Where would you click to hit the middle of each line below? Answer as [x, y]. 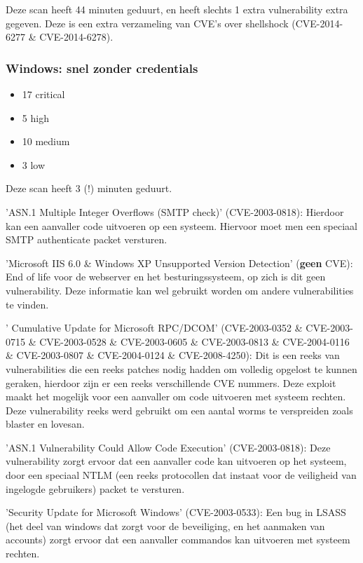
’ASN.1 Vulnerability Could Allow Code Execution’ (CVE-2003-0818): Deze [168, 447]
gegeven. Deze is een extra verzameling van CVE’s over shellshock [147, 23]
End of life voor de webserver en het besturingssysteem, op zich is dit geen [166, 277]
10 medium [46, 141]
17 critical [43, 94]
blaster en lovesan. [45, 424]
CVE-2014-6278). [76, 37]
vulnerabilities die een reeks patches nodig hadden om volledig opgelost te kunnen [181, 368]
